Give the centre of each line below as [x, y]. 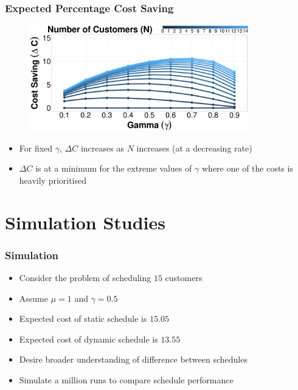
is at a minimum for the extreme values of [114, 168]
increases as [102, 148]
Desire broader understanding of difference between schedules [133, 359]
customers [184, 278]
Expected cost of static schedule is [83, 319]
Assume [33, 298]
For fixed [36, 148]
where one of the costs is [247, 168]
